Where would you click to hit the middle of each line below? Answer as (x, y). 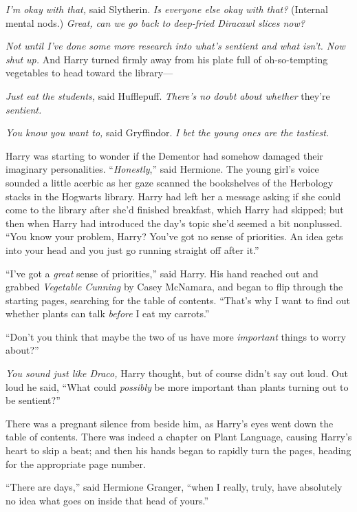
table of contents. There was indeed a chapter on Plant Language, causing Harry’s (179, 437)
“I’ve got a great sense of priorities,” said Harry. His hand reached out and (162, 273)
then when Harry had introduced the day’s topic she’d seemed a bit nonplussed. (174, 223)
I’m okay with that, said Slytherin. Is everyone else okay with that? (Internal (167, 9)
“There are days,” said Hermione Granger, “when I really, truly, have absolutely (174, 487)
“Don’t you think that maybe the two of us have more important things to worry (176, 336)
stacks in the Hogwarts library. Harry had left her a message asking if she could (173, 196)
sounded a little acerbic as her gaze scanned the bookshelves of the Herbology (170, 182)
